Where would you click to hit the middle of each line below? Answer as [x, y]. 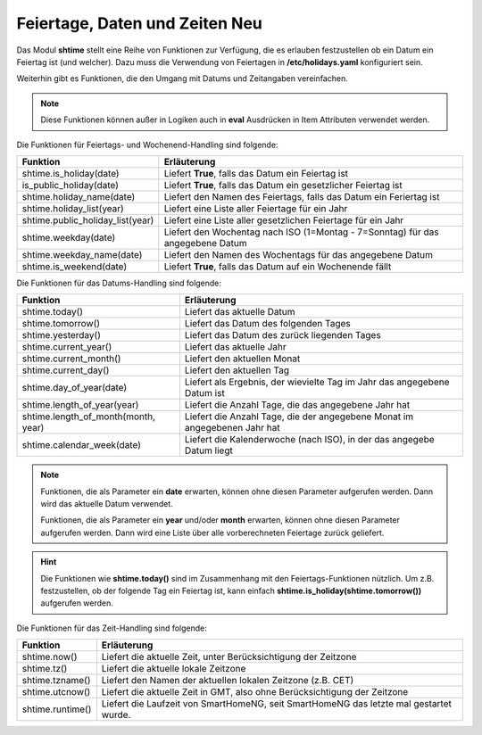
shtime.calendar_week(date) [82, 445]
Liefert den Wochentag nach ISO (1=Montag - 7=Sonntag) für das [301, 232]
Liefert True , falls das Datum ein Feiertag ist [256, 173]
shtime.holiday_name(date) [79, 196]
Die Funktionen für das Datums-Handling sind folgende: [119, 283]
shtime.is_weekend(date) [75, 266]
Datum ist [204, 393]
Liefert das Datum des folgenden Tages [268, 324]
